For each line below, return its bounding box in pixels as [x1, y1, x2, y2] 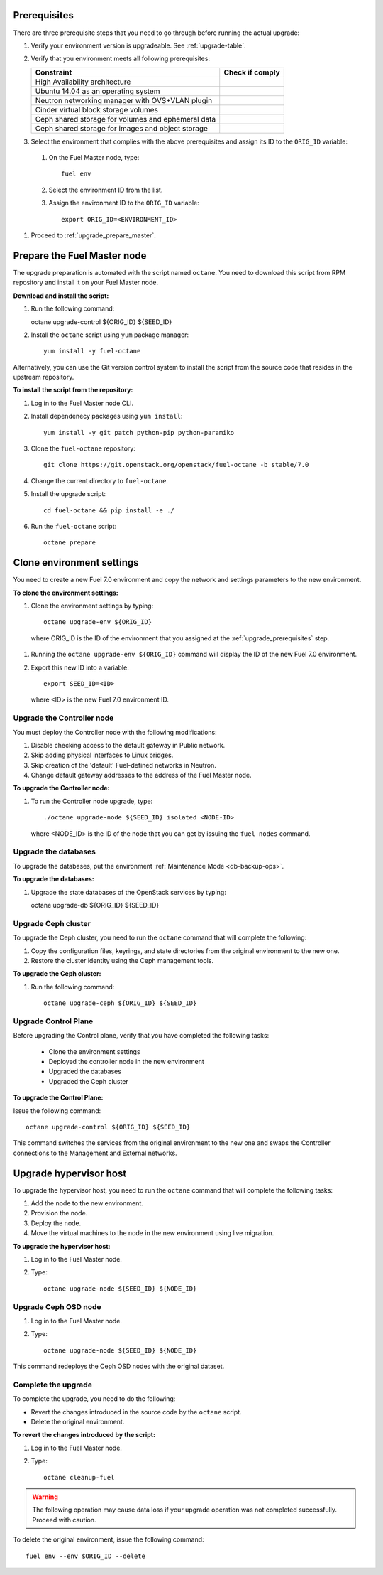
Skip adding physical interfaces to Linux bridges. [30, 751, 174, 760]
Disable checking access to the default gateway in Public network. [30, 741, 226, 749]
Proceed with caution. [32, 1515, 96, 1524]
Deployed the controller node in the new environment [48, 1057, 205, 1065]
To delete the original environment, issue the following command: [13, 1535, 205, 1544]
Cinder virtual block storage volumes [35, 104, 159, 114]
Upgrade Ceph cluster [13, 918, 91, 928]
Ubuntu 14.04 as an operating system [35, 86, 160, 96]
